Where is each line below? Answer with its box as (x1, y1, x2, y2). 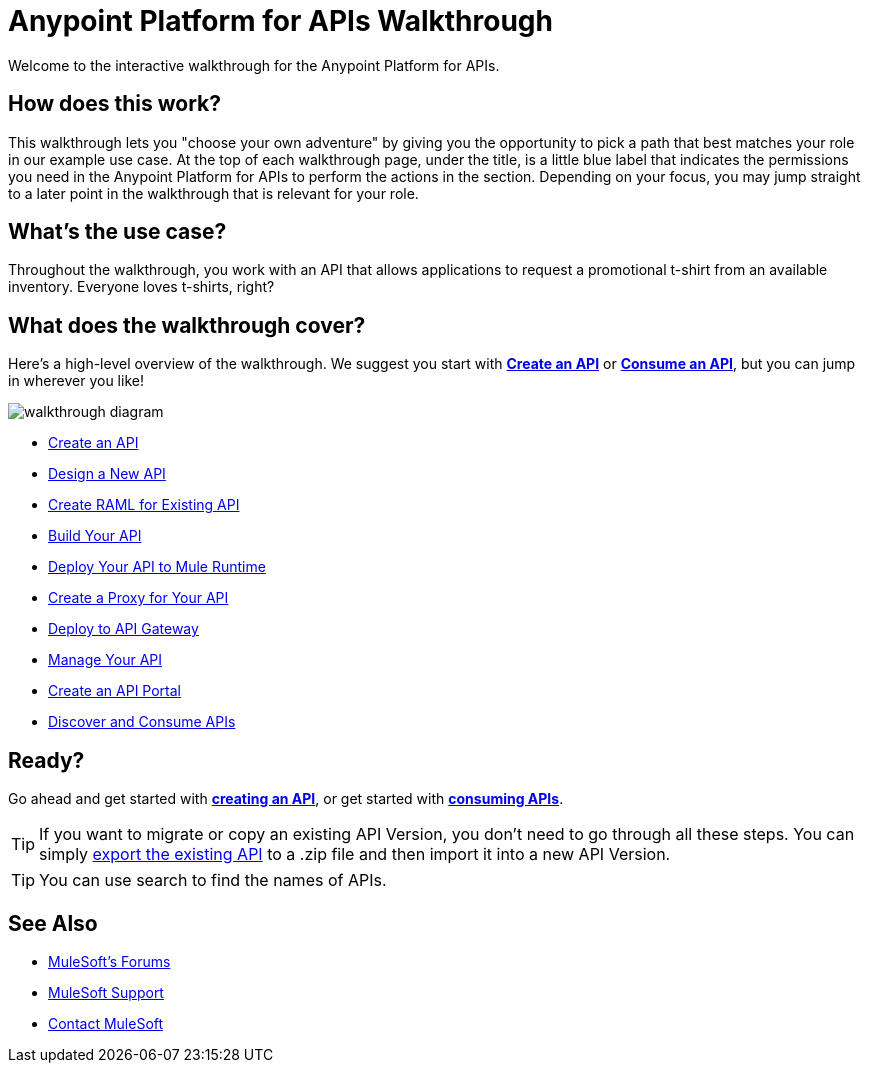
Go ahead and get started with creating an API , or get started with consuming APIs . (8, 790, 564, 808)
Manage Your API (48, 651, 162, 669)
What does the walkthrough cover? (8, 312, 366, 338)
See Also (8, 910, 98, 936)
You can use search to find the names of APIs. (39, 870, 387, 891)
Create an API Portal (48, 682, 181, 700)
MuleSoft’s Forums (48, 952, 171, 970)
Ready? (8, 747, 85, 773)
